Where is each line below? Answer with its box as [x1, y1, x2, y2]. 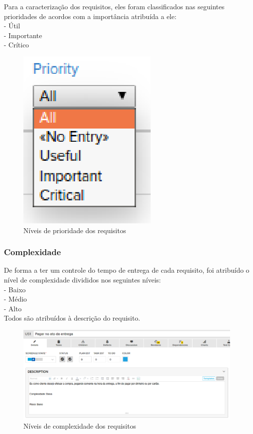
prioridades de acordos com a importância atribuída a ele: [4, 11, 176, 21]
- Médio [4, 294, 27, 304]
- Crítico [4, 40, 29, 50]
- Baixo [4, 284, 26, 294]
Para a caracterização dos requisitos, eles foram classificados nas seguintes [4, 1, 225, 11]
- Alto [4, 303, 22, 313]
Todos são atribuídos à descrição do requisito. [4, 313, 140, 323]
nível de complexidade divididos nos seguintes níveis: [4, 274, 161, 284]
